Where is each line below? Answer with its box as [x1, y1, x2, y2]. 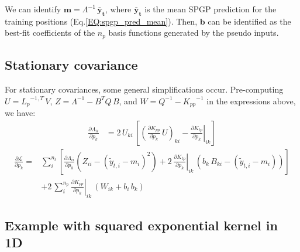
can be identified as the [208, 15, 291, 27]
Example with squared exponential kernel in [5, 216, 278, 234]
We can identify [5, 3, 61, 15]
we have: [5, 107, 36, 119]
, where [105, 3, 132, 15]
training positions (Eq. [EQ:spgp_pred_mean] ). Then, [5, 15, 198, 27]
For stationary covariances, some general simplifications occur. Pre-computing [5, 83, 284, 96]
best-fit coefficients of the [5, 26, 95, 39]
